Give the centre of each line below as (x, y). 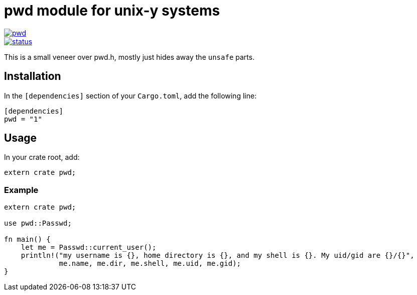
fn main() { (27, 239)
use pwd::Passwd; (38, 223)
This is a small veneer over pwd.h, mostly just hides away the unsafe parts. (129, 57)
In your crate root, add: (42, 157)
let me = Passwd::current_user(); (89, 248)
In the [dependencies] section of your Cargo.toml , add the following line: (130, 95)
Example (21, 190)
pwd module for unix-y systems (112, 11)
